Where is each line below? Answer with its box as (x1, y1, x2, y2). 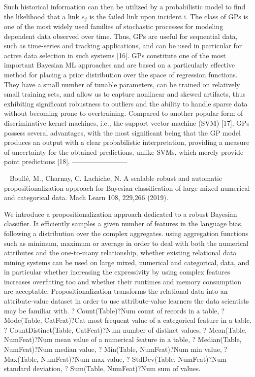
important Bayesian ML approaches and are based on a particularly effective (4, 60, 235, 70)
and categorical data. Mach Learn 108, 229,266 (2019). (4, 192, 168, 203)
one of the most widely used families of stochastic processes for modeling (4, 21, 223, 32)
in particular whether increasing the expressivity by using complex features (4, 267, 230, 277)
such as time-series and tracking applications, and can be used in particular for (4, 40, 242, 51)
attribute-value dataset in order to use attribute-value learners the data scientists (4, 296, 249, 306)
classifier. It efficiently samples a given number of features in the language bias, (4, 218, 243, 229)
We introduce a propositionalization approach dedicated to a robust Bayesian (4, 208, 237, 219)
